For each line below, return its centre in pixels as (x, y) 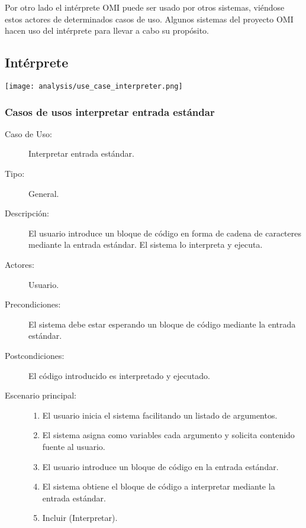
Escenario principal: (41, 395)
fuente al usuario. (74, 446)
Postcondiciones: (35, 355)
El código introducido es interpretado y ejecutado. (119, 375)
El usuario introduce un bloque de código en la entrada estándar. (160, 466)
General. (44, 193)
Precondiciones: (33, 304)
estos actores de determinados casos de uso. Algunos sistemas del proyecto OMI (149, 19)
